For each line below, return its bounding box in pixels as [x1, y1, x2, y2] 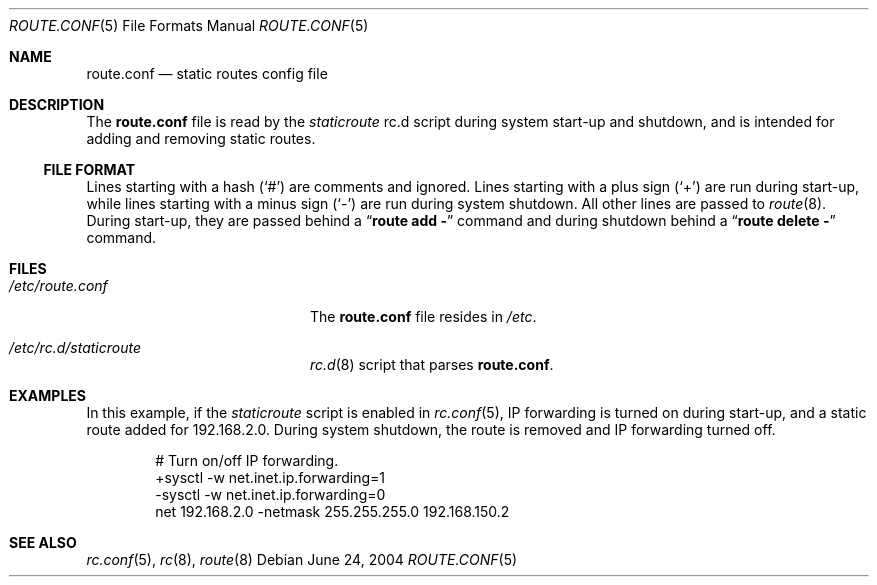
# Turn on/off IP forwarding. [155, 452, 339, 469]
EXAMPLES [9, 387, 86, 404]
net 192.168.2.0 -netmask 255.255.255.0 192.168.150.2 [155, 503, 510, 520]
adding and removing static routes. [86, 130, 316, 147]
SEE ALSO [9, 534, 77, 551]
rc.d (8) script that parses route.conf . [310, 356, 554, 373]
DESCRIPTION [9, 96, 105, 113]
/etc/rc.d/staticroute [9, 339, 141, 356]
